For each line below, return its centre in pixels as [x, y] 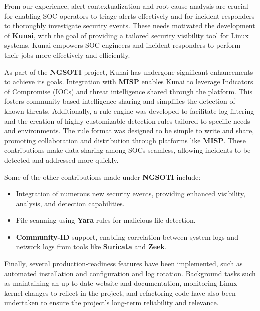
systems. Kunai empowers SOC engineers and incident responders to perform [122, 45]
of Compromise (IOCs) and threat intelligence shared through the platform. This [128, 91]
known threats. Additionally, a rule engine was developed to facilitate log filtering [129, 111]
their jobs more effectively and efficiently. [67, 55]
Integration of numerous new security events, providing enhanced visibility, [131, 194]
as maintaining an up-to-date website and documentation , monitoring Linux [121, 283]
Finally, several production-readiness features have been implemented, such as [123, 264]
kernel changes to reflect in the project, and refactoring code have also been [120, 293]
